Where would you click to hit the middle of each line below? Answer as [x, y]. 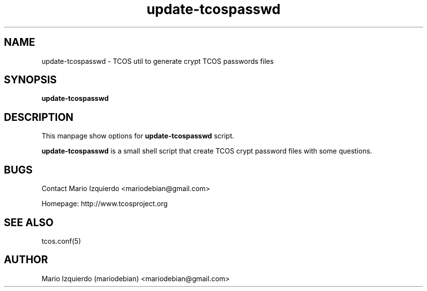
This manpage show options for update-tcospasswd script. [138, 136]
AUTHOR [26, 260]
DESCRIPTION [39, 117]
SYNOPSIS [30, 80]
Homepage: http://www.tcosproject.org [105, 204]
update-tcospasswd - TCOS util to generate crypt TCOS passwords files [158, 61]
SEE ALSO [29, 222]
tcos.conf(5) [61, 241]
